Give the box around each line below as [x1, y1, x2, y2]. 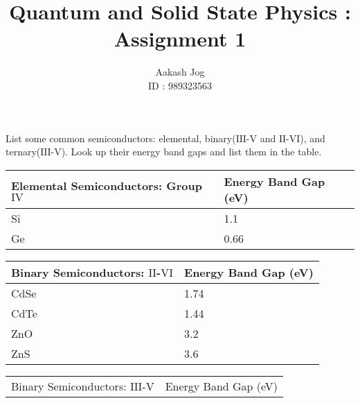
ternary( [6, 144, 41, 159]
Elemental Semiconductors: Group [11, 177, 202, 194]
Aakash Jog [155, 65, 205, 79]
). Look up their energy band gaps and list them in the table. [61, 144, 322, 159]
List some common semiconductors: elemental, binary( [6, 130, 236, 145]
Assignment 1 [114, 24, 246, 53]
